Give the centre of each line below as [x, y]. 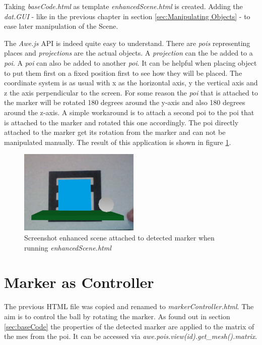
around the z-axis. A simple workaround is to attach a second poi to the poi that [129, 112]
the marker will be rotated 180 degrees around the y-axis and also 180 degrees [125, 102]
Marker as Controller [79, 282]
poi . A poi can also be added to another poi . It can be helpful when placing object [130, 62]
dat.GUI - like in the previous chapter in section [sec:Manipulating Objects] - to [127, 16]
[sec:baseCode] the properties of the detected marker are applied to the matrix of [129, 326]
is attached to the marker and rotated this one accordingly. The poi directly [121, 122]
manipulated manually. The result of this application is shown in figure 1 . [118, 142]
